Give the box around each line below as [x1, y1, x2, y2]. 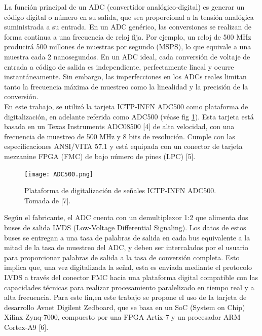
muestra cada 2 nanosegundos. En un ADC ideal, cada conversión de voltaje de [4, 51, 250, 62]
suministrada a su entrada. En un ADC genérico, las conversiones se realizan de [4, 21, 251, 32]
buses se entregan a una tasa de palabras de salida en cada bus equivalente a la [4, 232, 250, 242]
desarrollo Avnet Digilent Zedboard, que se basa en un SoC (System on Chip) [4, 301, 245, 312]
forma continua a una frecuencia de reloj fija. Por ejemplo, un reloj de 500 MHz [4, 31, 251, 42]
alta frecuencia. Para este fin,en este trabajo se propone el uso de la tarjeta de [4, 292, 247, 302]
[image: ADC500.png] [24, 170, 94, 178]
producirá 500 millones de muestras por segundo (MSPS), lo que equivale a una [4, 41, 251, 52]
